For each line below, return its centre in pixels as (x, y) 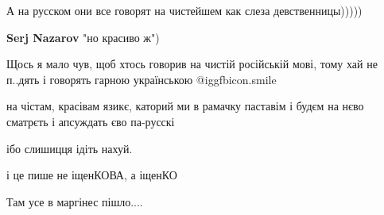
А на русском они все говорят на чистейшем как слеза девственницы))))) (184, 10)
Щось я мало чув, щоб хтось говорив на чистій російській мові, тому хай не (192, 64)
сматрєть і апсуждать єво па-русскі (91, 121)
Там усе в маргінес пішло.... (75, 201)
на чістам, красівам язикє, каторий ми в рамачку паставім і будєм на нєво (185, 106)
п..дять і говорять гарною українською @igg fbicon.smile (142, 79)
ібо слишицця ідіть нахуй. (70, 148)
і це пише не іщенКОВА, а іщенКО (92, 175)
